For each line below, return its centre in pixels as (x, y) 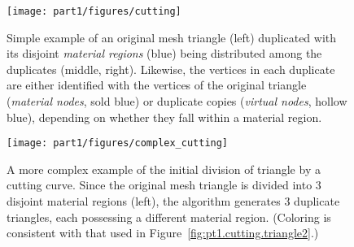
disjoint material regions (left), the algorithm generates (144, 201)
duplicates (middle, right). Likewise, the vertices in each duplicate (171, 69)
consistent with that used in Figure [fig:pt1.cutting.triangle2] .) (163, 233)
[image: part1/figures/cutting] (94, 11)
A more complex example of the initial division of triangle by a (164, 169)
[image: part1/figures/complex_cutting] (118, 143)
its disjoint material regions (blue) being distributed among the (164, 53)
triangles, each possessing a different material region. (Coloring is (169, 217)
